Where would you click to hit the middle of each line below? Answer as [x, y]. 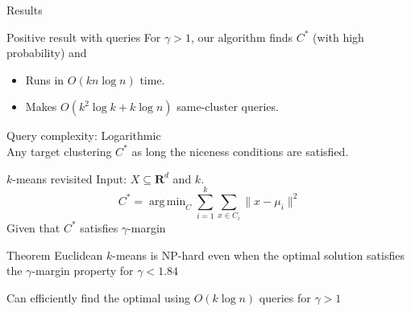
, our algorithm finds [242, 37]
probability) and [47, 53]
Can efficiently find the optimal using [98, 297]
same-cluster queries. [228, 107]
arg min [168, 201]
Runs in [45, 79]
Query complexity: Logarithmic [84, 135]
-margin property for [83, 271]
